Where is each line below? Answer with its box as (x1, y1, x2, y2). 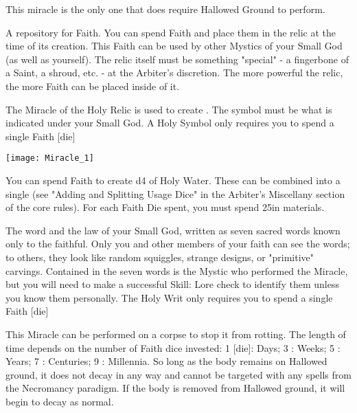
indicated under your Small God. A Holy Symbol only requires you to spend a (5, 115, 334, 130)
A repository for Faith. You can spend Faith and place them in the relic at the (5, 25, 336, 39)
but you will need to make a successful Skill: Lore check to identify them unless (5, 277, 339, 291)
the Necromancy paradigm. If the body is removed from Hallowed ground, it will (5, 381, 345, 395)
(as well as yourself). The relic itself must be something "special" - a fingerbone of (5, 52, 349, 66)
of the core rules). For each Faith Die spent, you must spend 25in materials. (5, 200, 325, 214)
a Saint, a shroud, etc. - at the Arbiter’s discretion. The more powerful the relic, (5, 65, 343, 80)
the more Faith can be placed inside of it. (5, 78, 180, 93)
